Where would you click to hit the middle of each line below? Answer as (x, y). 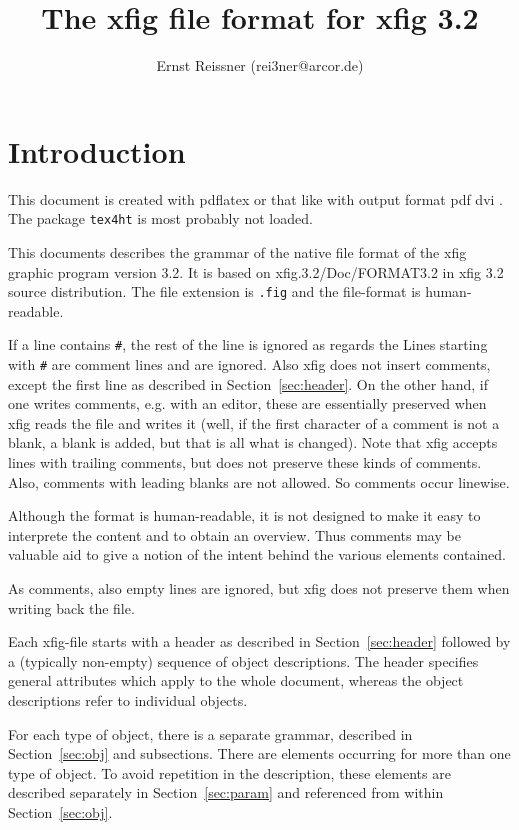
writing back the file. (71, 607)
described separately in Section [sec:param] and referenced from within (226, 792)
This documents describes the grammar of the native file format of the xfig (237, 251)
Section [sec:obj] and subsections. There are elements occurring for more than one (259, 753)
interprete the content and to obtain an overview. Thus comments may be (234, 534)
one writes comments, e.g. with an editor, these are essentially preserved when (247, 403)
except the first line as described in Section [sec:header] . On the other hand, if (248, 383)
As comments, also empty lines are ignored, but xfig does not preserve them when (259, 588)
